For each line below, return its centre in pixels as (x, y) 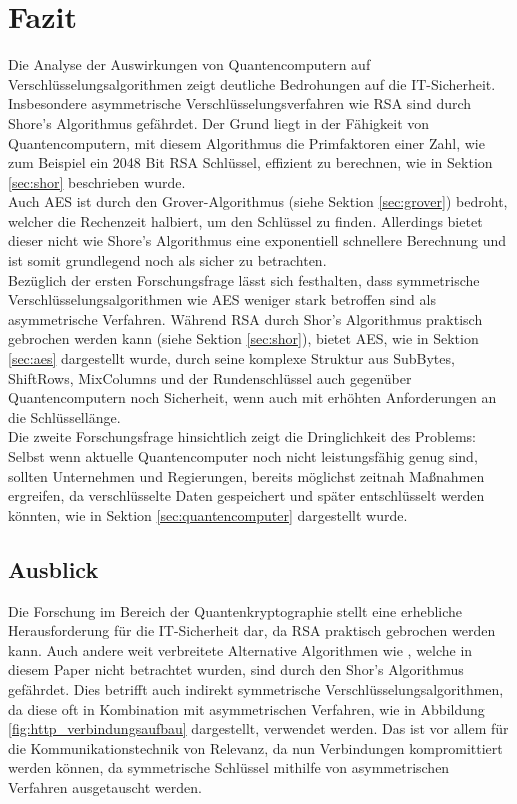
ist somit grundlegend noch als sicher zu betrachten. (167, 260)
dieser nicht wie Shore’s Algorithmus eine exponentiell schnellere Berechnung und (257, 240)
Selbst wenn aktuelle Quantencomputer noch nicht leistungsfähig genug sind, (243, 456)
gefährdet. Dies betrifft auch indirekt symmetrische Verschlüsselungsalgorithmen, (256, 688)
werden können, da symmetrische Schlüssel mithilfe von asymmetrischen (229, 767)
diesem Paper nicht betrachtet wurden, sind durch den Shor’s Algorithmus (236, 669)
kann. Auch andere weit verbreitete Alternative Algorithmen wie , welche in (240, 649)
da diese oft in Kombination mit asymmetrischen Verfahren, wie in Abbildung (246, 708)
